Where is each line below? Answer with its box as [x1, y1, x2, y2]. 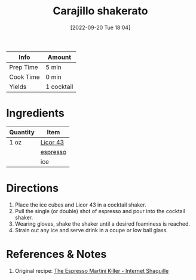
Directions [6, 181, 59, 195]
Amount [47, 53, 72, 61]
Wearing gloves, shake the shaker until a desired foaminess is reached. [14, 220, 190, 227]
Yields [9, 82, 27, 91]
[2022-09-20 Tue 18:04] [70, 24, 131, 31]
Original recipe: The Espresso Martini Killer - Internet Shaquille [14, 267, 169, 274]
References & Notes [6, 248, 107, 261]
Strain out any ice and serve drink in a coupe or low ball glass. [14, 226, 169, 233]
